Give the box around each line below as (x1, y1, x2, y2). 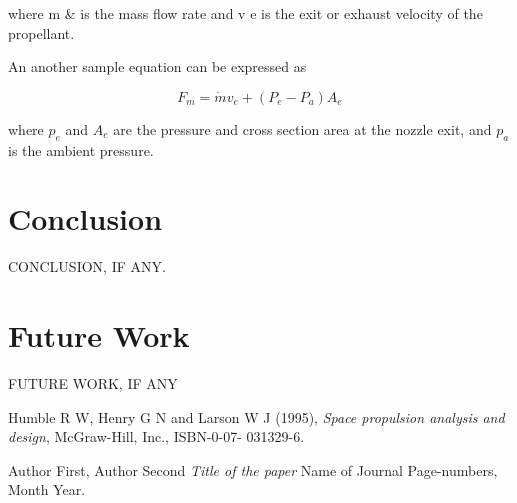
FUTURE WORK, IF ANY (8, 373, 178, 394)
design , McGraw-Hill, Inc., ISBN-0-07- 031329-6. (8, 426, 305, 447)
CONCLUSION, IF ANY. (8, 256, 166, 277)
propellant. (8, 22, 75, 43)
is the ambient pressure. (8, 139, 154, 160)
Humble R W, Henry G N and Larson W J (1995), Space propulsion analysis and (8, 406, 505, 427)
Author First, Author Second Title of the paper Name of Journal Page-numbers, (8, 459, 498, 480)
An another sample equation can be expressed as (8, 56, 307, 77)
